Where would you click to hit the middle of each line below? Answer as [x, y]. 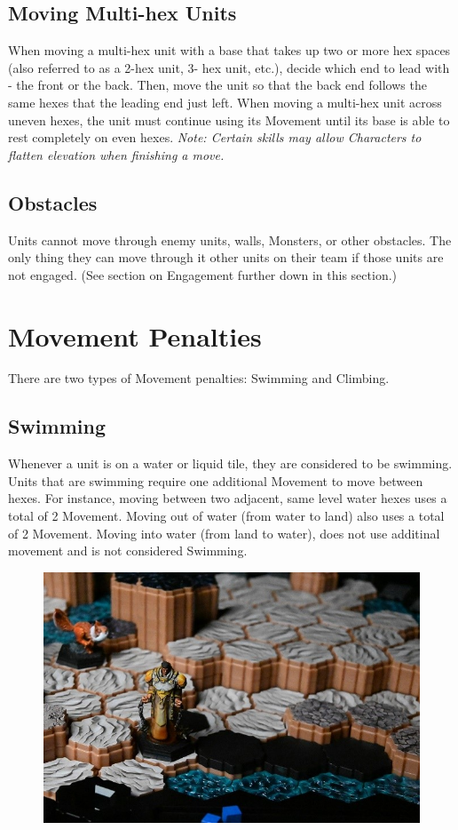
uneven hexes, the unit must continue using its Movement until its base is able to [229, 120]
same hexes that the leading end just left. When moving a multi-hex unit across [225, 102]
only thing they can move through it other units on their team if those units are [226, 257]
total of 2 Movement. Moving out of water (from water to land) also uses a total [226, 516]
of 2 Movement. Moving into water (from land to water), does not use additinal [224, 533]
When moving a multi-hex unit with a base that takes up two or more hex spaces [229, 50]
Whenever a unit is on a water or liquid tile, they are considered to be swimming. [230, 463]
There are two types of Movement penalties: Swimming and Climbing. [199, 378]
